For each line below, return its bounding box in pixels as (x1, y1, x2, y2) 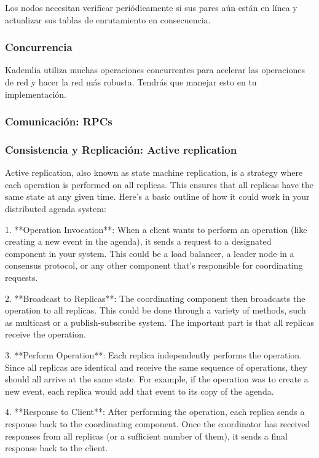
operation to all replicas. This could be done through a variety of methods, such (5, 304, 306, 317)
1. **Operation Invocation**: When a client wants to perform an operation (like (5, 223, 307, 235)
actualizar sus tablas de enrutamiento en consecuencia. (5, 13, 211, 26)
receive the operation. (5, 328, 86, 341)
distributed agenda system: (5, 202, 106, 215)
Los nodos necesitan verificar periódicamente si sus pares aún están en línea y (5, 1, 297, 14)
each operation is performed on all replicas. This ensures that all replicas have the (5, 178, 313, 191)
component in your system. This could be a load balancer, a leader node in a (5, 247, 294, 259)
